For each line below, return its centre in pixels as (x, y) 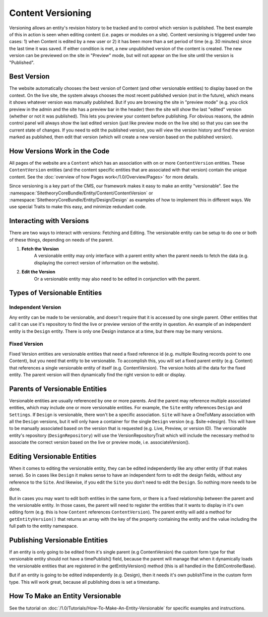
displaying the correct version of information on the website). (97, 262)
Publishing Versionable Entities (59, 540)
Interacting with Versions (49, 221)
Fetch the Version (40, 249)
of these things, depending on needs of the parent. (61, 240)
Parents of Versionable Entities (58, 389)
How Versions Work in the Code (59, 151)
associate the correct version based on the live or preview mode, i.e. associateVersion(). (100, 442)
